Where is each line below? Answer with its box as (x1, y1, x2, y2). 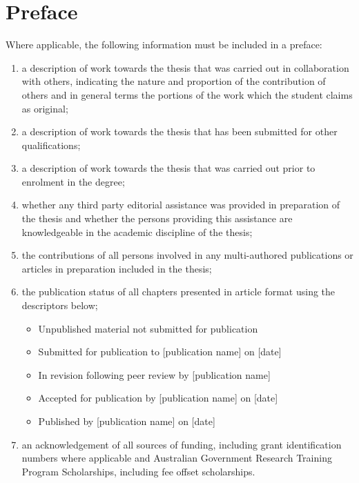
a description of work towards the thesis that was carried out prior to (21, 161, 316, 175)
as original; (21, 101, 68, 115)
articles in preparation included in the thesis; (21, 261, 212, 275)
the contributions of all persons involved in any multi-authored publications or (21, 248, 353, 262)
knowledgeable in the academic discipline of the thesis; (21, 224, 253, 239)
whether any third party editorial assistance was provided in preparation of (21, 197, 340, 212)
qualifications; (21, 137, 81, 152)
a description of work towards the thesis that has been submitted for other (21, 124, 338, 139)
